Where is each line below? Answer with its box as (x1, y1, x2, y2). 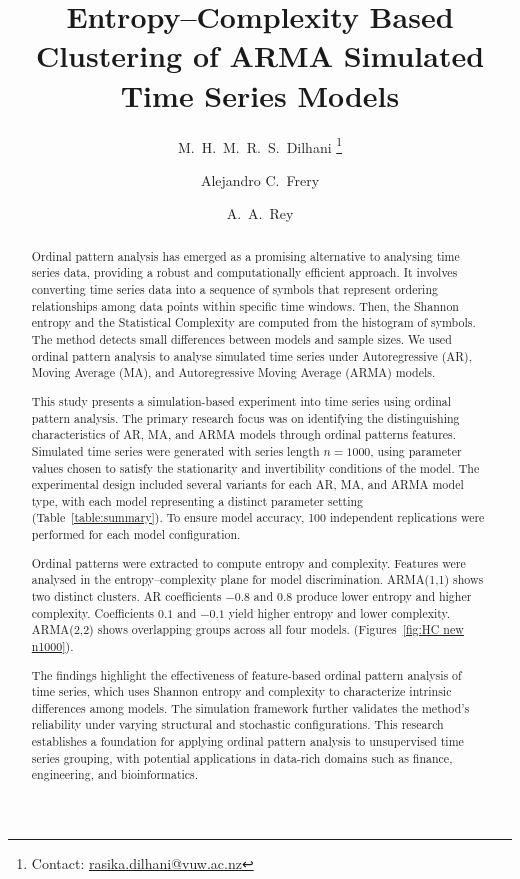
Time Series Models (120, 74, 400, 115)
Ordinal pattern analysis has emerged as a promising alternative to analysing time (31, 247, 460, 264)
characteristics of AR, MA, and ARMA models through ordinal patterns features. (31, 426, 457, 443)
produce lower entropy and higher (296, 587, 472, 604)
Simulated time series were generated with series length (31, 442, 320, 459)
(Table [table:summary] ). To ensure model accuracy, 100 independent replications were (31, 509, 485, 526)
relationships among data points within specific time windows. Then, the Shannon (31, 297, 459, 314)
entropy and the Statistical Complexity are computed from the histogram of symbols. (31, 314, 476, 331)
